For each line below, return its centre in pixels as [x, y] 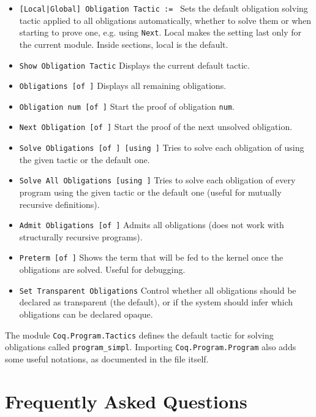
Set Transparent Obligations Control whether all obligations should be [158, 290]
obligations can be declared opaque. [86, 314]
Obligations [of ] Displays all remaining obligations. [123, 86]
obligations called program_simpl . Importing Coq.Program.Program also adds [151, 347]
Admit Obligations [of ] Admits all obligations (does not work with [152, 225]
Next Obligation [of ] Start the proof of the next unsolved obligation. [156, 127]
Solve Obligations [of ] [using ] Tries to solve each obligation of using [162, 147]
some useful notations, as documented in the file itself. [107, 358]
